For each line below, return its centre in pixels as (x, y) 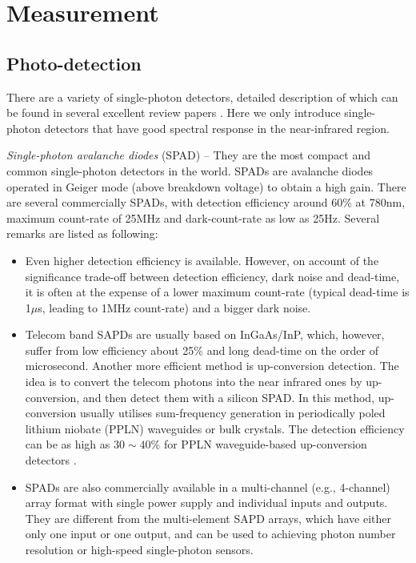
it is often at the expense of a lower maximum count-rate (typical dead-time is (217, 292)
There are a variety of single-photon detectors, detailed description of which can (202, 97)
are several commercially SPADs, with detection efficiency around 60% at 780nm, (206, 202)
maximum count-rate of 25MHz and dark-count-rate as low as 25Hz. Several (193, 217)
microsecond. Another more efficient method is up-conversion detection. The (212, 366)
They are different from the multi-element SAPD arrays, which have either (208, 518)
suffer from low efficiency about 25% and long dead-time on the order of (202, 350)
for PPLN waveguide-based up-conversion (265, 444)
